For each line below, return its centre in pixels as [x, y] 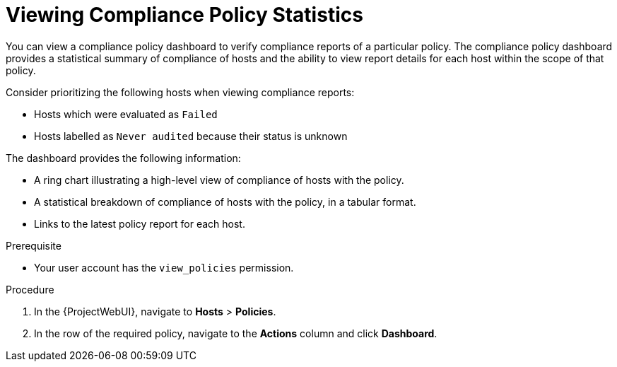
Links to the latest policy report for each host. [140, 223]
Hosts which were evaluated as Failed [126, 114]
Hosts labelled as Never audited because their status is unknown [191, 136]
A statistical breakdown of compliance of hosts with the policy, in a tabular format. [225, 202]
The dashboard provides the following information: [123, 158]
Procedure [30, 289]
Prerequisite [34, 245]
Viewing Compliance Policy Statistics [184, 15]
